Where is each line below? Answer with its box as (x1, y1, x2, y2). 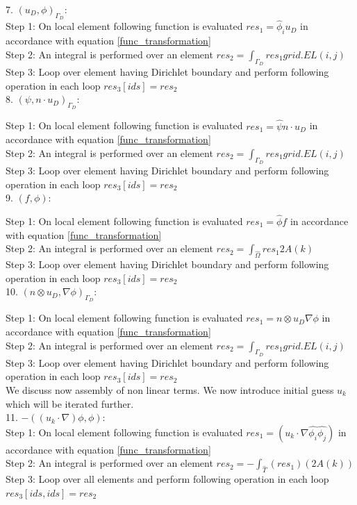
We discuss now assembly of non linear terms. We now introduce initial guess (6, 382, 334, 397)
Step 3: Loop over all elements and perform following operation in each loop (6, 472, 329, 486)
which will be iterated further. (6, 396, 134, 411)
